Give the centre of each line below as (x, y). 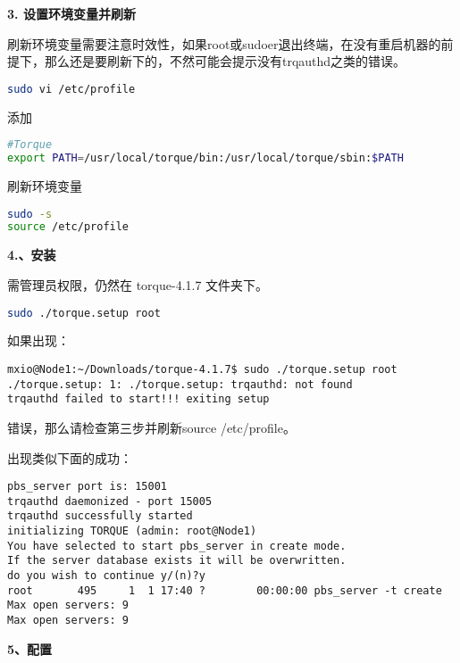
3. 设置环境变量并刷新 (71, 13)
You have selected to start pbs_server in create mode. (177, 546)
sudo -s (30, 214)
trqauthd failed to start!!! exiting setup (138, 399)
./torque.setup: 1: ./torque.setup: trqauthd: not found (180, 384)
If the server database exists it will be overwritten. (177, 561)
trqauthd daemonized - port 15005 (110, 501)
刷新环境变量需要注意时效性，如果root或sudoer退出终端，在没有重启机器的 (224, 43)
